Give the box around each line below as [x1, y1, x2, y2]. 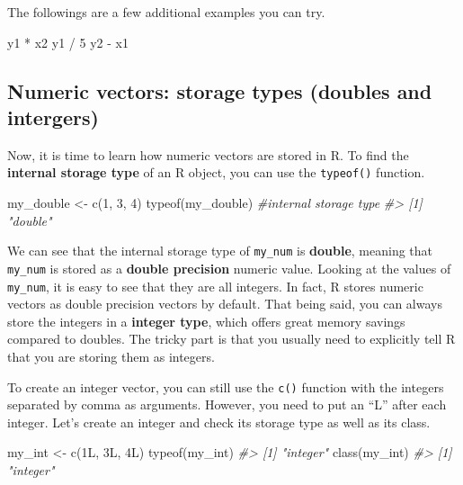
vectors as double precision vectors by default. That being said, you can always [7, 294, 442, 313]
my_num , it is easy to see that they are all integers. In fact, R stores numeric [7, 276, 423, 295]
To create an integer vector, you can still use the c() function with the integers [7, 377, 444, 396]
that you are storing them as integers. [7, 346, 215, 365]
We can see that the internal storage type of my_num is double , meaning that [7, 241, 433, 260]
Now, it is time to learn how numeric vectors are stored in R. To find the [7, 145, 409, 164]
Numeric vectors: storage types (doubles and [7, 76, 432, 104]
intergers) [7, 103, 99, 130]
